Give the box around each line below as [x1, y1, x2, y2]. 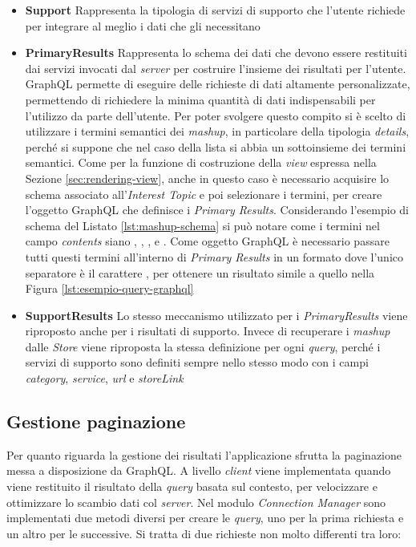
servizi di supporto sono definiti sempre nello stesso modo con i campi [25, 354, 369, 371]
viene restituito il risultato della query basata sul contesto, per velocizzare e [6, 478, 378, 495]
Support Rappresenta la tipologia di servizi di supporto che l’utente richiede [25, 2, 406, 18]
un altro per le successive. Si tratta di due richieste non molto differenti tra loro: [6, 525, 402, 541]
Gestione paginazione [6, 409, 186, 434]
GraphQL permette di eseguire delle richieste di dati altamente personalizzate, [25, 75, 410, 92]
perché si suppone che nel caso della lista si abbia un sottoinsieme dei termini [25, 138, 406, 155]
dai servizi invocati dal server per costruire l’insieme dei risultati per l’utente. [25, 59, 406, 76]
